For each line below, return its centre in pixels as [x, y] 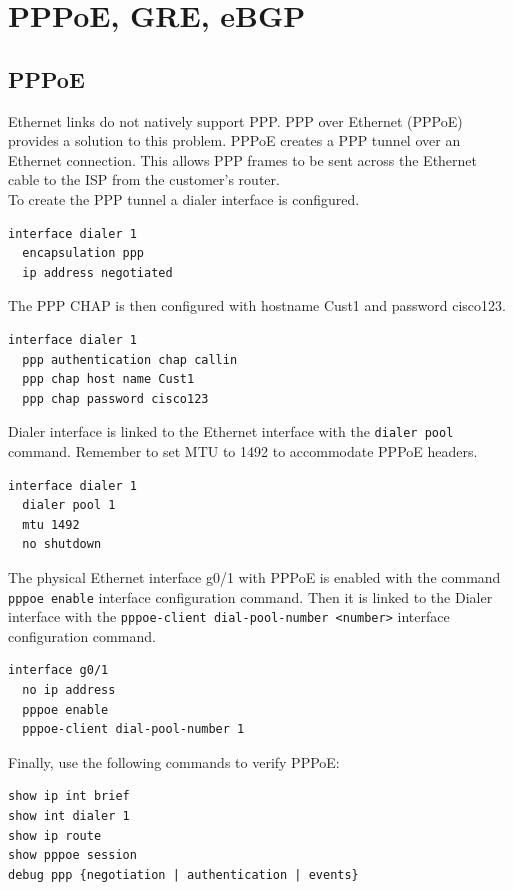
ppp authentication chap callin [130, 359]
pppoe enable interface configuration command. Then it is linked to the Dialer [250, 596]
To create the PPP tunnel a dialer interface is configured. [184, 198]
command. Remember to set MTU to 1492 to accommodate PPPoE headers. [243, 450]
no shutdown [62, 544]
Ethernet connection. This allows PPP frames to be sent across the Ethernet [243, 159]
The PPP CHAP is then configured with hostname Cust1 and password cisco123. [257, 305]
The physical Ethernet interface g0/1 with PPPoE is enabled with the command [254, 576]
